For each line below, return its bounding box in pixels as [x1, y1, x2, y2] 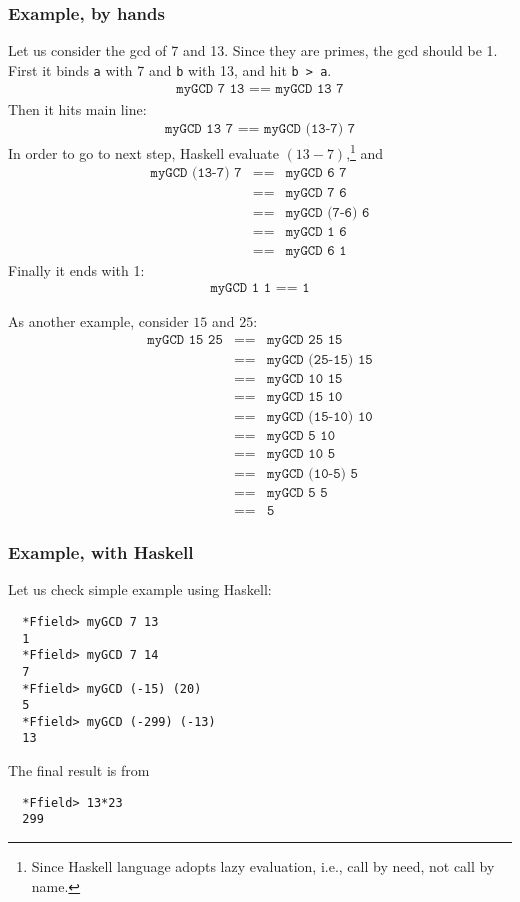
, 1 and [346, 140, 384, 163]
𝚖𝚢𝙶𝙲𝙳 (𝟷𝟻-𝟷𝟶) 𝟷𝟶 [266, 409, 373, 424]
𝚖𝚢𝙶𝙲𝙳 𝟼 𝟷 [285, 243, 347, 258]
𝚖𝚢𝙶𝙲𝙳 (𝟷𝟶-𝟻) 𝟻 [266, 466, 358, 481]
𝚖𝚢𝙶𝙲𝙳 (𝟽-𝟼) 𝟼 [285, 206, 370, 221]
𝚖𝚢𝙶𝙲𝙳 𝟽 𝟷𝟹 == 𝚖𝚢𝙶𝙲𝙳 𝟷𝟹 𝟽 [176, 82, 344, 97]
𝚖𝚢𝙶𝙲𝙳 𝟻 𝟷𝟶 [266, 428, 336, 443]
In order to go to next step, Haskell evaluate [8, 142, 279, 163]
